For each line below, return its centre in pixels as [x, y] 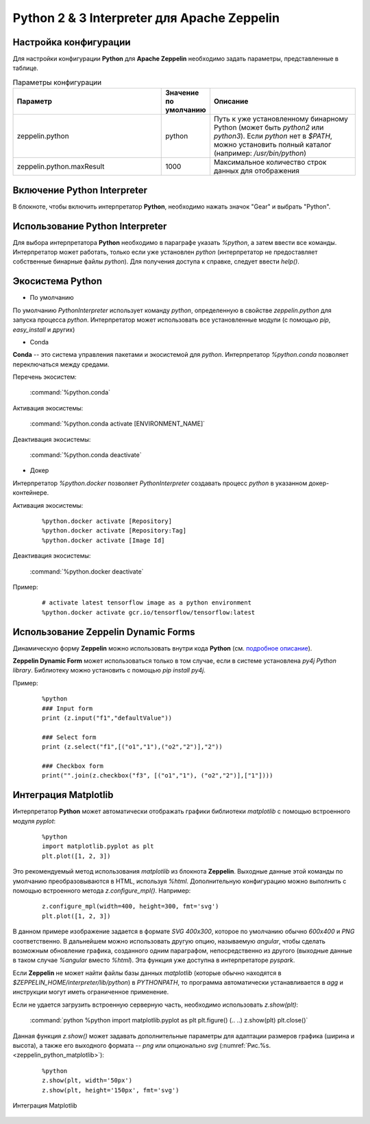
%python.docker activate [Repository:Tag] [114, 531]
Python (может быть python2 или [269, 128]
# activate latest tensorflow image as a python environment [147, 603]
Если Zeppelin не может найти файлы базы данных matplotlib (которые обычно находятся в [147, 973]
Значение [182, 93]
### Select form [69, 737]
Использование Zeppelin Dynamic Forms [104, 632]
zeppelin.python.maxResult [61, 167]
